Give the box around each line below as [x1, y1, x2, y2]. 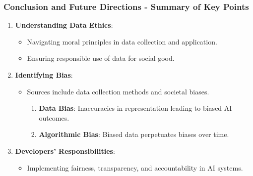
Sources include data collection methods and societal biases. [27, 86, 209, 96]
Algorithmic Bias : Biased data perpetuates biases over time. [39, 129, 229, 139]
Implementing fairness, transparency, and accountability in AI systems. [27, 162, 243, 173]
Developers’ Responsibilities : [15, 145, 115, 156]
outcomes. [39, 112, 69, 123]
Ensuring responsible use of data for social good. [27, 53, 175, 63]
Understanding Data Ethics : [15, 20, 113, 30]
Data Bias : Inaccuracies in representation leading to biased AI [39, 103, 232, 113]
